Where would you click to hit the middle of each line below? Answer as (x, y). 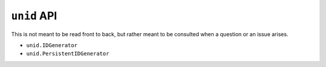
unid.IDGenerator (52, 45)
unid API (34, 16)
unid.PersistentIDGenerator (68, 54)
